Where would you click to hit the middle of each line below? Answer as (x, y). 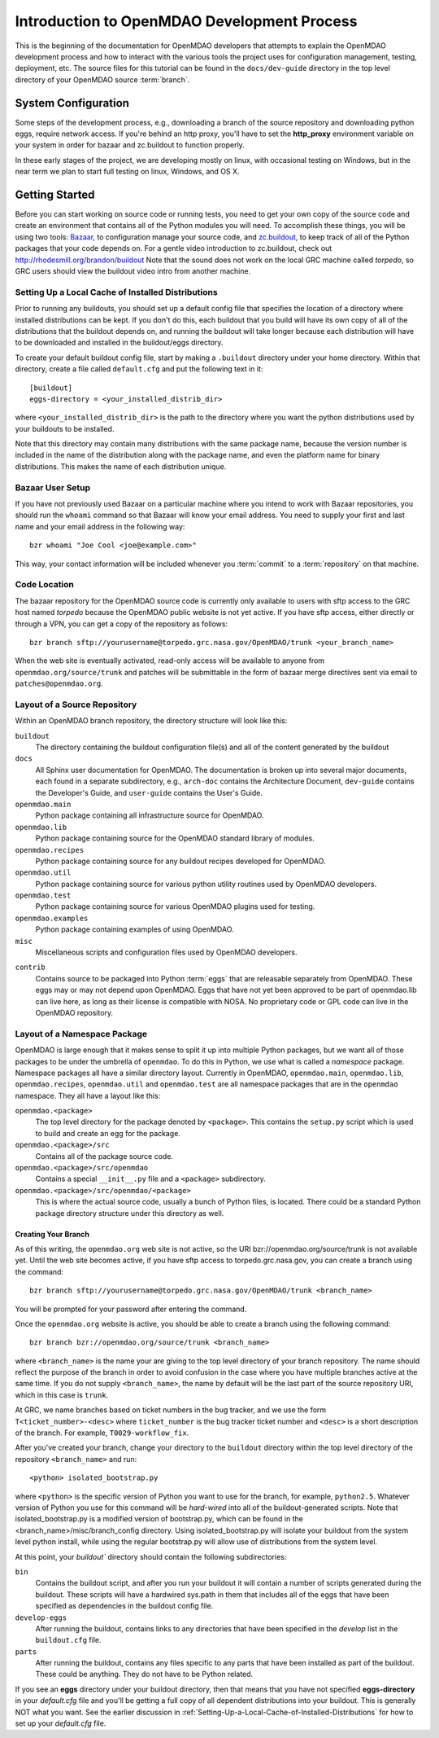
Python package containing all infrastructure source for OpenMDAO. (150, 815)
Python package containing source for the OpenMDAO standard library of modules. (175, 838)
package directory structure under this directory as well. (130, 1213)
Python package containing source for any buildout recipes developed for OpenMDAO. (180, 861)
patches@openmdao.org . (59, 683)
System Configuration (72, 103)
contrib (30, 968)
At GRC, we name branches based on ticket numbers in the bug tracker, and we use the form (171, 1410)
